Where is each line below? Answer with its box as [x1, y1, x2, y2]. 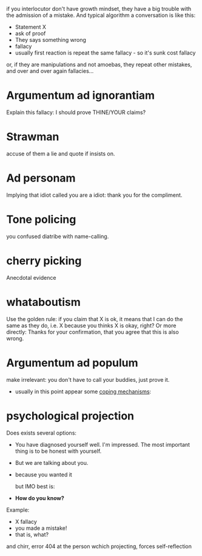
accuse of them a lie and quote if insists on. [6, 150, 115, 157]
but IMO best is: [15, 483, 55, 490]
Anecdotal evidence [6, 274, 56, 281]
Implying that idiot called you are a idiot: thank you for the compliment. [6, 191, 183, 198]
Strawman [6, 130, 59, 144]
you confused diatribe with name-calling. [6, 232, 109, 240]
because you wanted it [15, 470, 73, 478]
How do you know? [15, 494, 65, 501]
